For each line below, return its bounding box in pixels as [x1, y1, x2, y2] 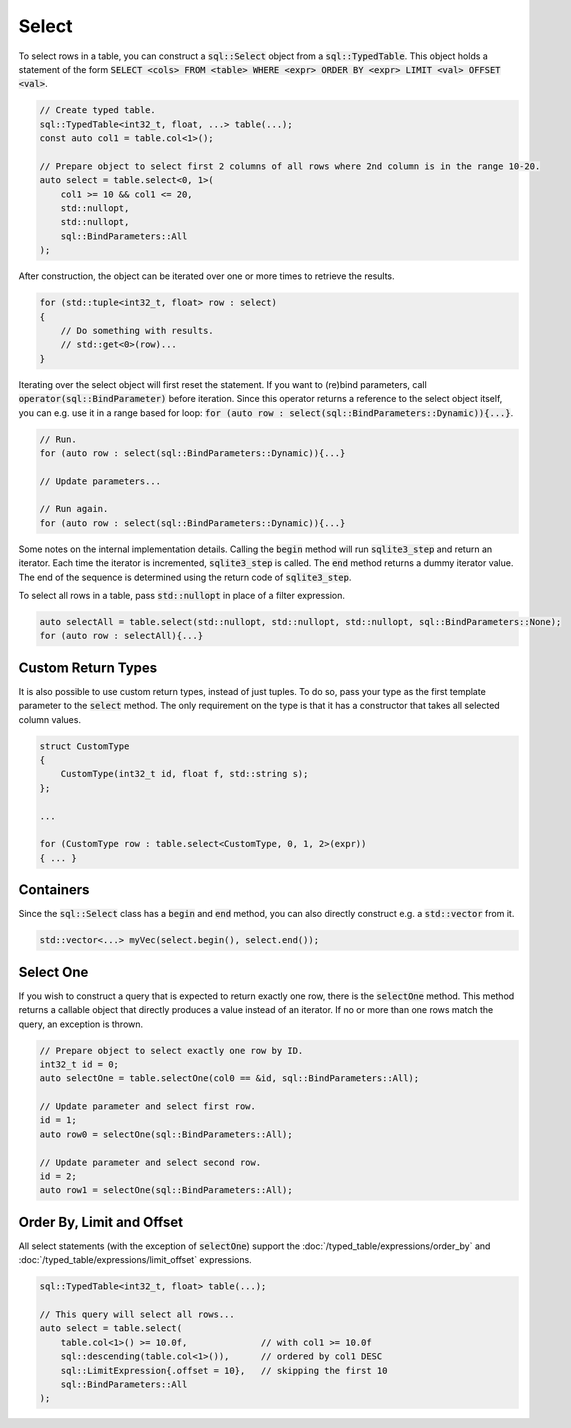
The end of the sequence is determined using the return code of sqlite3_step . [18, 571, 352, 583]
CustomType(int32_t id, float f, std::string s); [60, 768, 309, 780]
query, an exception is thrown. [18, 1018, 144, 1030]
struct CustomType [39, 740, 130, 752]
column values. [18, 713, 82, 725]
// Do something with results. [60, 325, 214, 336]
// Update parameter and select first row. [39, 1101, 257, 1112]
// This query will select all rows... [39, 1309, 235, 1320]
